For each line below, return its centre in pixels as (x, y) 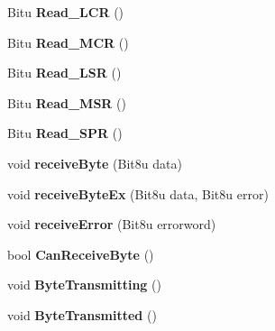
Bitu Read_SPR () (65, 133)
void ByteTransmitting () (84, 285)
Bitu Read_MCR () (68, 42)
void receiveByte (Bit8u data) (95, 163)
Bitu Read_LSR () (64, 73)
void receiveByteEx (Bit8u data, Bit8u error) (138, 193)
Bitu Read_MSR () (67, 102)
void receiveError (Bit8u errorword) (112, 224)
